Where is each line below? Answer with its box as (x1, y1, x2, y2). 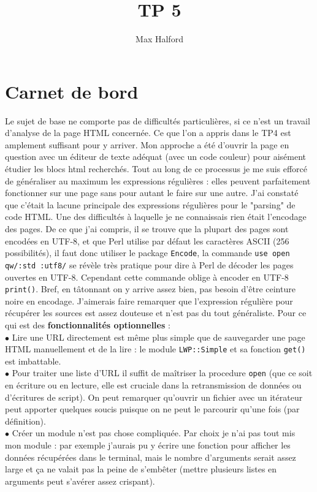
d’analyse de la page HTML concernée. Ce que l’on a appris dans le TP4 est (5, 126, 291, 139)
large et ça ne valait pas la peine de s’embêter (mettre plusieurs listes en (5, 463, 277, 475)
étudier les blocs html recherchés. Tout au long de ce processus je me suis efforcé (5, 162, 308, 175)
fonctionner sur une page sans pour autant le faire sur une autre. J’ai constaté (5, 186, 299, 199)
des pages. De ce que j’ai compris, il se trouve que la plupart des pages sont (5, 222, 289, 235)
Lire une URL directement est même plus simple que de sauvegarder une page (12, 330, 305, 343)
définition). (5, 414, 46, 427)
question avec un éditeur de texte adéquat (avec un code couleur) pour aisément (5, 150, 307, 163)
